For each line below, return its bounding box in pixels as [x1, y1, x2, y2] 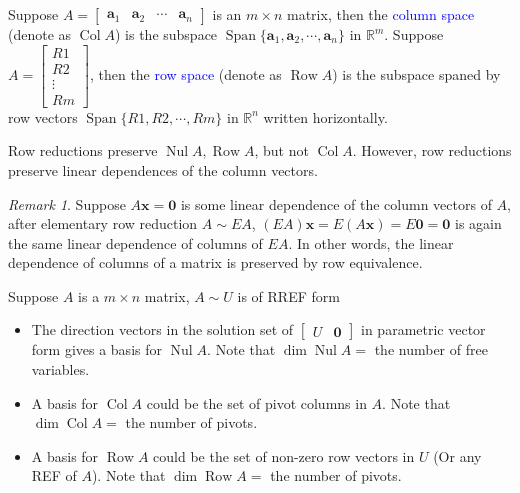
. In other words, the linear [288, 232, 454, 253]
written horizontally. [263, 106, 388, 127]
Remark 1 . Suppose [8, 193, 126, 214]
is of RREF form [237, 285, 340, 306]
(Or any [433, 445, 482, 466]
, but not [254, 140, 309, 161]
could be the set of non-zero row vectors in [153, 445, 415, 466]
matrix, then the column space [287, 4, 475, 24]
